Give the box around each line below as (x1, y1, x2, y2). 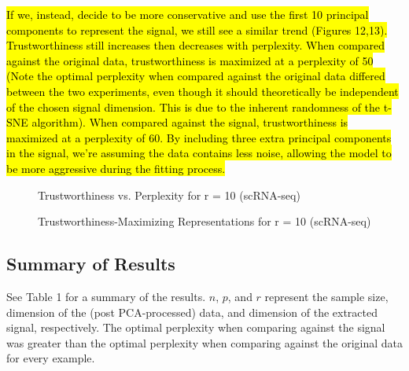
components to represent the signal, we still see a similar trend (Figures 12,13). (6, 21, 388, 38)
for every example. (6, 350, 95, 366)
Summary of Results (6, 252, 175, 276)
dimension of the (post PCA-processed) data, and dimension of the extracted (6, 303, 378, 320)
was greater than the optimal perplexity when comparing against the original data (6, 334, 403, 351)
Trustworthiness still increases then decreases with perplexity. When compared (6, 37, 385, 53)
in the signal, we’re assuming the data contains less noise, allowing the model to (6, 145, 392, 161)
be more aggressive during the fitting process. (6, 160, 226, 176)
